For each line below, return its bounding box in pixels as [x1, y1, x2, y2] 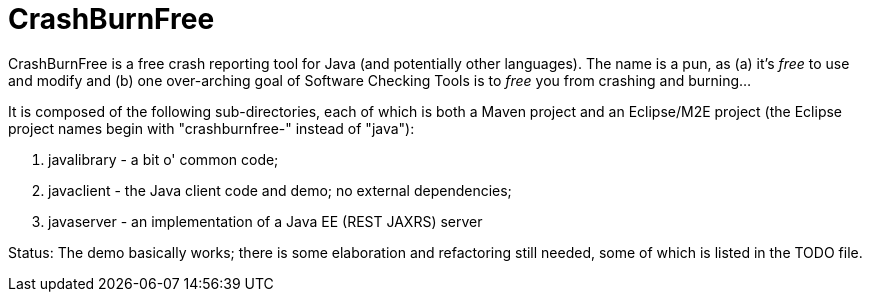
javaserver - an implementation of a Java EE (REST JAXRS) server [48, 212, 483, 230]
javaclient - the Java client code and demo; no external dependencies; [48, 181, 512, 199]
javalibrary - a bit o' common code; [48, 150, 279, 168]
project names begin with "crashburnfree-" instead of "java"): [8, 119, 415, 137]
